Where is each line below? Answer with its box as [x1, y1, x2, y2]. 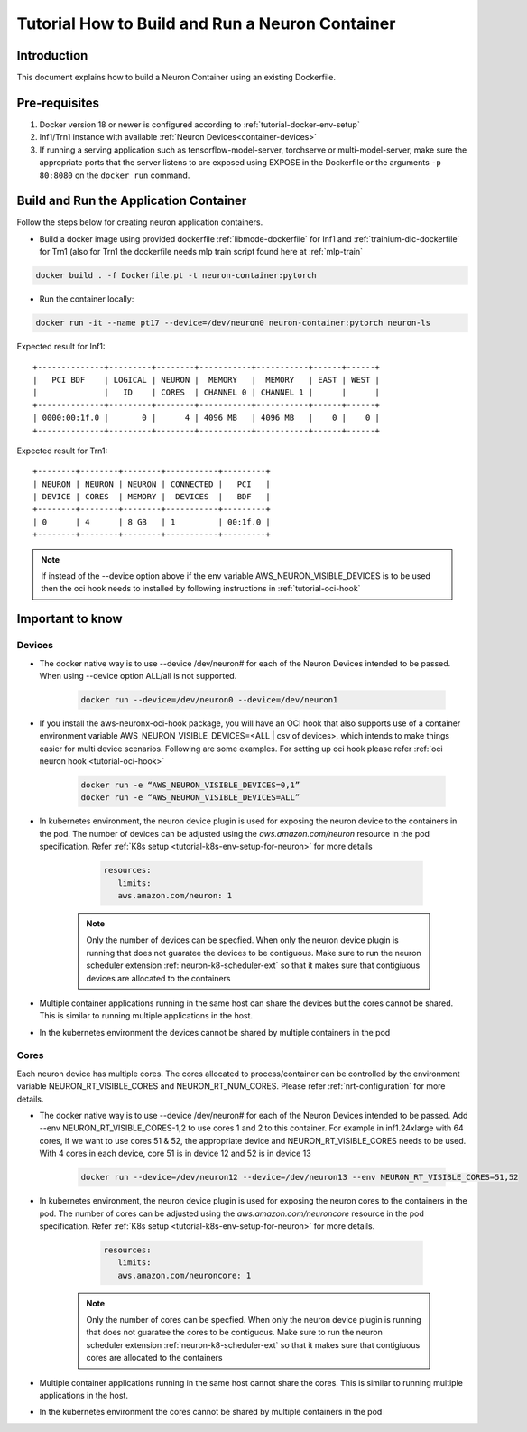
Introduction [16, 48, 88, 63]
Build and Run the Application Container [16, 193, 247, 209]
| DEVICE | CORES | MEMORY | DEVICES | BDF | [32, 492, 271, 502]
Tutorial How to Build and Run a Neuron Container [16, 14, 396, 33]
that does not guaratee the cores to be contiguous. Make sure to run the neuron [86, 1327, 383, 1338]
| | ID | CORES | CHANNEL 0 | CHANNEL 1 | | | [32, 387, 381, 397]
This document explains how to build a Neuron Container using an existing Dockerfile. [16, 72, 337, 83]
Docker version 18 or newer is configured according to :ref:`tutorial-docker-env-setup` [39, 118, 360, 130]
